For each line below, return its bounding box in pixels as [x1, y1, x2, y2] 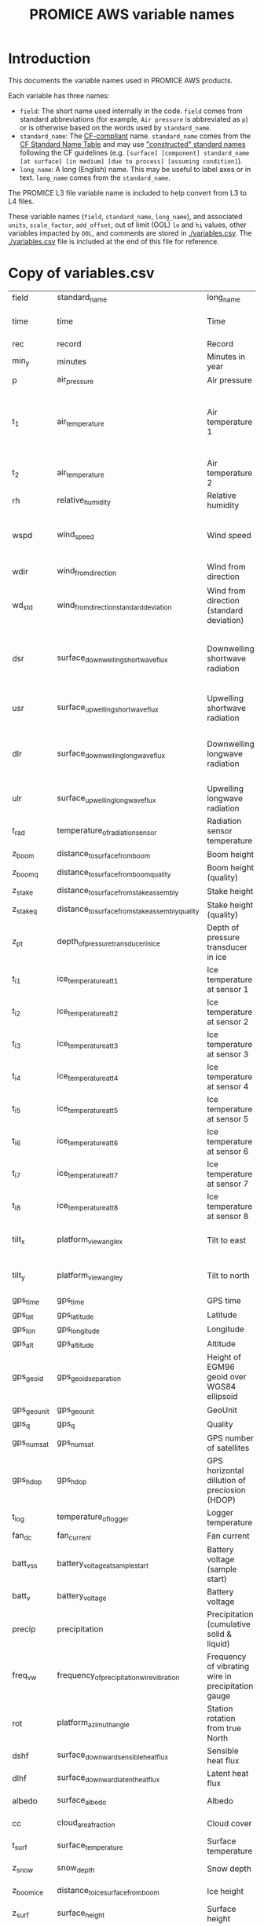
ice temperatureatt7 [57, 1168, 119, 1180]
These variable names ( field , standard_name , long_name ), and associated [8, 211, 243, 221]
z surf [12, 1907, 29, 1920]
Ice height [207, 1885, 244, 1896]
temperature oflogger [57, 1510, 129, 1524]
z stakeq [12, 903, 38, 916]
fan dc [12, 1529, 32, 1542]
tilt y [12, 1269, 25, 1282]
